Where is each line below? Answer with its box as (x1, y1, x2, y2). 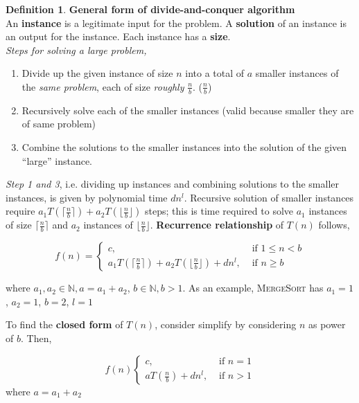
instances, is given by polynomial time (6, 190, 168, 204)
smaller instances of (255, 66, 339, 80)
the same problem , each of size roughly (21, 79, 184, 93)
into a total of (185, 66, 245, 80)
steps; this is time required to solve (145, 204, 294, 218)
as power (308, 317, 346, 332)
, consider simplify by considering (155, 317, 297, 332)
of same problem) (21, 116, 96, 131)
